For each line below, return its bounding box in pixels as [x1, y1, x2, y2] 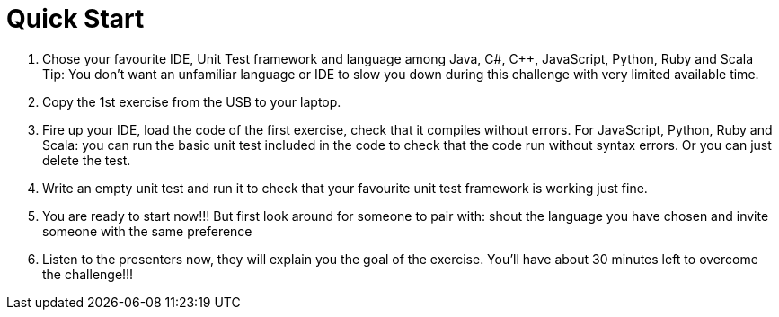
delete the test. [42, 152, 131, 168]
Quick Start [6, 4, 145, 34]
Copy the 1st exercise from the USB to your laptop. [42, 93, 341, 110]
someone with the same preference [42, 223, 252, 239]
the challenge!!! [42, 266, 134, 282]
